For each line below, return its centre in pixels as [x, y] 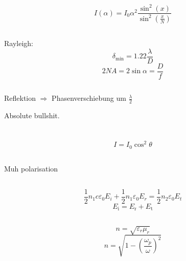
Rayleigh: [19, 43]
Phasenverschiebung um [89, 98]
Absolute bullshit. [32, 115]
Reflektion [20, 98]
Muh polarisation [31, 168]
